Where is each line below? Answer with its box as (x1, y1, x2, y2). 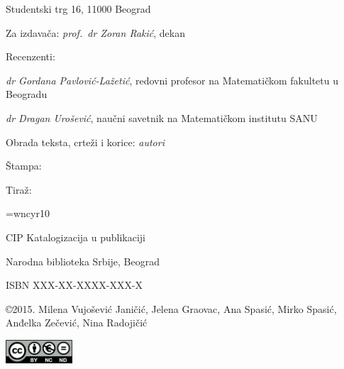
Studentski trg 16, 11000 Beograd (6, 1, 151, 16)
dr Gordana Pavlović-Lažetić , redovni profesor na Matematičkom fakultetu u (6, 72, 338, 87)
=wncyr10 (6, 206, 50, 221)
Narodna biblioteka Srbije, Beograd (6, 253, 160, 268)
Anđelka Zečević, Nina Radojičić (6, 315, 148, 330)
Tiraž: (6, 182, 32, 197)
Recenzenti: (6, 49, 55, 64)
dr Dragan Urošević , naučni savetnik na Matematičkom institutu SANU (6, 110, 318, 125)
